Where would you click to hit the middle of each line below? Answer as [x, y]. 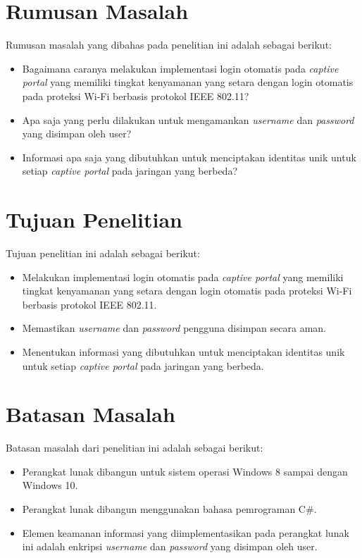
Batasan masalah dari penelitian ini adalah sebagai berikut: [135, 448]
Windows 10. [50, 485]
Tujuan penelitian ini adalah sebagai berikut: [103, 253]
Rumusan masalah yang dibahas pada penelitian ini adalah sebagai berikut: [169, 45]
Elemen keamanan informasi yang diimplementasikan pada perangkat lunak [186, 532]
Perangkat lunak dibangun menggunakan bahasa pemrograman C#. [169, 509]
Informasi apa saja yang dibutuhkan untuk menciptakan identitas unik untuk [189, 157]
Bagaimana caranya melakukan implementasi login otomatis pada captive [180, 68]
